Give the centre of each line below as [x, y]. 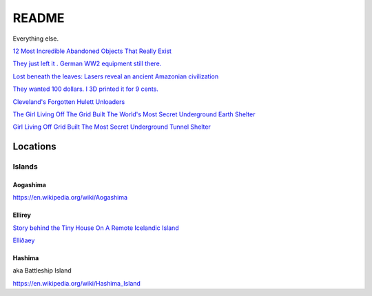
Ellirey [22, 215]
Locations [34, 147]
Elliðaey [24, 240]
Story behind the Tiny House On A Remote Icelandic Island [96, 228]
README [39, 18]
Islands [25, 167]
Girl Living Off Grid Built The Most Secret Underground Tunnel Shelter [112, 127]
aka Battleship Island [42, 271]
